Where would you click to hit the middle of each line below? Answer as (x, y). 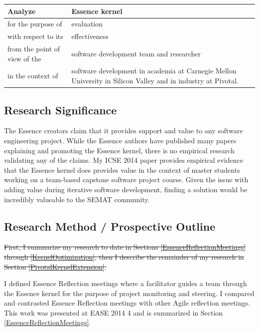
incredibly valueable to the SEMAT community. (77, 199)
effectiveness (90, 36)
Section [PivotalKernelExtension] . (55, 266)
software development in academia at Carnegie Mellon (154, 71)
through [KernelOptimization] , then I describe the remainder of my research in (124, 256)
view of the (24, 58)
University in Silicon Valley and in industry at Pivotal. (155, 81)
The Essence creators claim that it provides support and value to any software (124, 131)
